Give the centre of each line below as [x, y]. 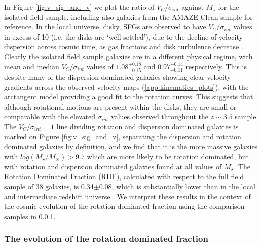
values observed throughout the [160, 116]
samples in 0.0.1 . [30, 216]
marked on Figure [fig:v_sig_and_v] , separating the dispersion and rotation [123, 136]
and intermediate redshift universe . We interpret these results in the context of [127, 196]
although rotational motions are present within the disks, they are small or [120, 106]
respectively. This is [216, 66]
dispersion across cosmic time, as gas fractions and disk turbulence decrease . [124, 46]
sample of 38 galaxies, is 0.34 [49, 186]
